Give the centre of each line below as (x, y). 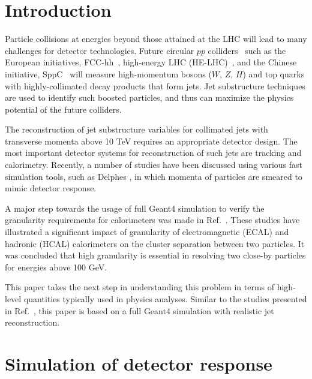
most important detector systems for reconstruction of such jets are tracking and (153, 153)
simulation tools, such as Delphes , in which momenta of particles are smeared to (154, 176)
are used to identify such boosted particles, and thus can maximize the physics (149, 97)
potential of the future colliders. (63, 109)
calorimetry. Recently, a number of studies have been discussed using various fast (154, 165)
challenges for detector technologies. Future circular (100, 50)
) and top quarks (274, 73)
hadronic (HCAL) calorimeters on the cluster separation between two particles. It (155, 243)
